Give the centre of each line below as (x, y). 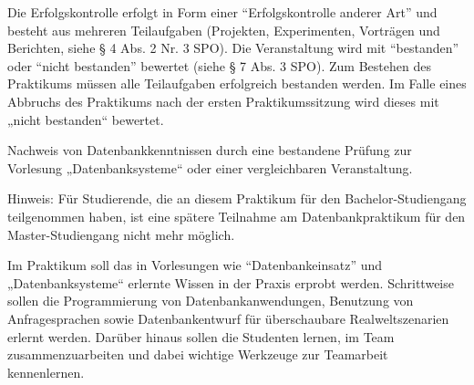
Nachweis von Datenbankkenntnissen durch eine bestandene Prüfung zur (210, 150)
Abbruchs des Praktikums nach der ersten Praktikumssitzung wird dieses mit (223, 101)
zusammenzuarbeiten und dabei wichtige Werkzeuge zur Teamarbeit (198, 354)
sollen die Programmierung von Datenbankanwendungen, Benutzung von (211, 301)
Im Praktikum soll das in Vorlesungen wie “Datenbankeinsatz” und (195, 265)
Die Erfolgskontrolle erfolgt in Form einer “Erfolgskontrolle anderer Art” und (222, 12)
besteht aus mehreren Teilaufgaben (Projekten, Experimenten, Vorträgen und (224, 30)
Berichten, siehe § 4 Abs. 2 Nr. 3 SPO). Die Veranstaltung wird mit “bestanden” (233, 48)
